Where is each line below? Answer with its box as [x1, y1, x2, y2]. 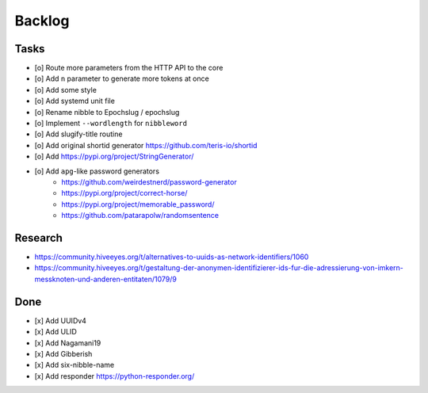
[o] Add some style [34, 85, 97, 94]
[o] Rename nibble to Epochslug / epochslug [34, 107, 180, 116]
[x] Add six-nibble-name [34, 361, 115, 370]
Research [14, 231, 63, 245]
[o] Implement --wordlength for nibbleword [34, 119, 188, 128]
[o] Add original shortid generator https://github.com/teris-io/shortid [34, 140, 258, 150]
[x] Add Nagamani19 [34, 338, 101, 348]
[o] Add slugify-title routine [34, 129, 123, 139]
